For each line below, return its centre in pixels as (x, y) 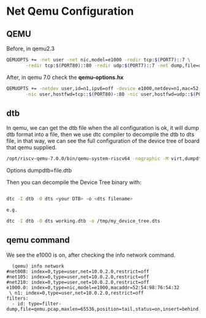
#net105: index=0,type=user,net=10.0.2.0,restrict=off (78, 277)
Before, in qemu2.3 (31, 48)
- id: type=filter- (37, 304)
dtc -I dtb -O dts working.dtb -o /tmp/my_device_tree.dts (83, 221)
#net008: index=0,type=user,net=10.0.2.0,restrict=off (78, 271)
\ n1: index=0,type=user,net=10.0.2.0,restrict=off (76, 293)
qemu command (38, 240)
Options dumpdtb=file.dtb (39, 170)
